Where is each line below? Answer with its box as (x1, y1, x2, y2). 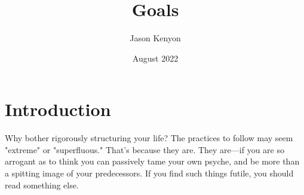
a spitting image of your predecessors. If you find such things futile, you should (5, 167, 294, 179)
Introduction (5, 97, 111, 121)
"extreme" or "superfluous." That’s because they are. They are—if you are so (5, 143, 284, 156)
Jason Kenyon (130, 32, 181, 44)
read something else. (5, 178, 79, 191)
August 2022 (132, 51, 179, 64)
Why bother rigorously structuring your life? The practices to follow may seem (5, 132, 293, 144)
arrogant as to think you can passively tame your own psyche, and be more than (5, 155, 300, 167)
